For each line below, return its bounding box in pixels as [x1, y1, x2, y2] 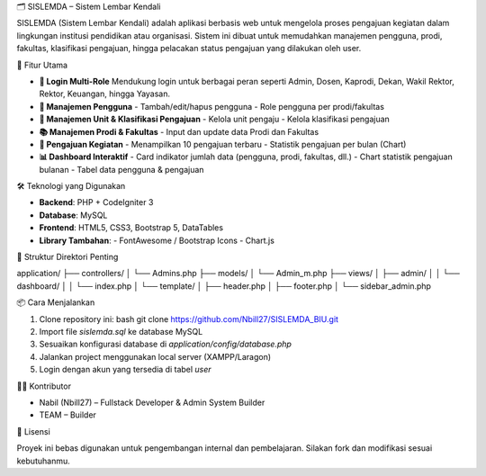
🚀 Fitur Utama [16, 59, 67, 70]
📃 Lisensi [16, 426, 51, 436]
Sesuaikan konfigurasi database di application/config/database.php [39, 338, 292, 350]
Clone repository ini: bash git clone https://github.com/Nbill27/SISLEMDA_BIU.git [39, 313, 339, 324]
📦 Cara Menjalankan [16, 297, 95, 308]
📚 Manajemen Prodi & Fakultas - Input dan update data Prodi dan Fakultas [39, 126, 319, 137]
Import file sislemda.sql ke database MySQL [39, 326, 203, 337]
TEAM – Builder [39, 409, 96, 420]
